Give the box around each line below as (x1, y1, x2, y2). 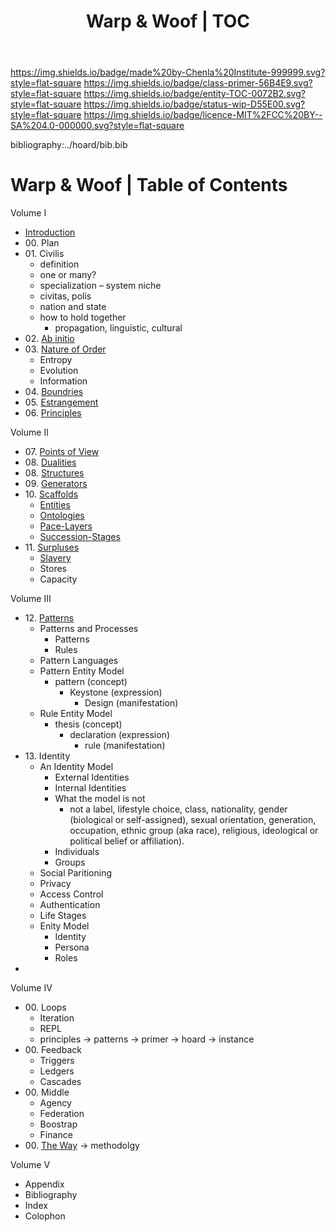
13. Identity (24, 750, 71, 762)
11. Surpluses (24, 541, 80, 554)
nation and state (39, 301, 107, 313)
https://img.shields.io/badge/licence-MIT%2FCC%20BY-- (83, 109, 323, 121)
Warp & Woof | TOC (86, 10, 250, 33)
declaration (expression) (69, 729, 171, 741)
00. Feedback (24, 1044, 82, 1056)
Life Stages (39, 910, 87, 922)
